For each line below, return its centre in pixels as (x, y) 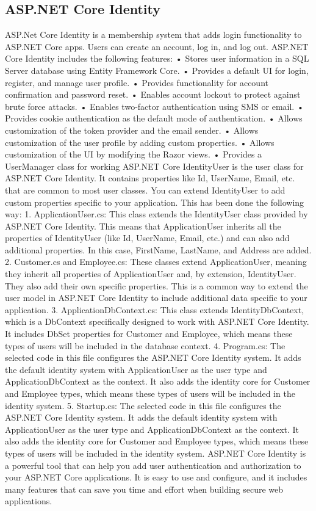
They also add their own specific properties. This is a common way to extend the (156, 285)
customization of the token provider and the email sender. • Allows (132, 130)
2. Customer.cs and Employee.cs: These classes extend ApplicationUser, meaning (156, 262)
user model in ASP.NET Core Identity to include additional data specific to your (156, 298)
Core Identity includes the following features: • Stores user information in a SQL (157, 58)
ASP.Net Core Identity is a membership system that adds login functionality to (153, 34)
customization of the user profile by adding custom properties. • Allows (140, 142)
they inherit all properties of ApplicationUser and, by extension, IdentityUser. (151, 274)
